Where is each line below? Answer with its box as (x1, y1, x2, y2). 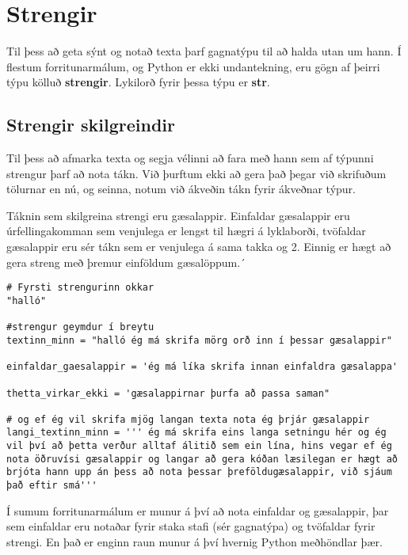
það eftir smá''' (6, 480, 97, 492)
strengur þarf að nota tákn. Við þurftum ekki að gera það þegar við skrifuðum (6, 165, 387, 181)
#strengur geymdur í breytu (6, 321, 154, 333)
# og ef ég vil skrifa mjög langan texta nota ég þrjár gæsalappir (6, 413, 370, 425)
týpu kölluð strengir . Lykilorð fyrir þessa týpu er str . (6, 74, 270, 90)
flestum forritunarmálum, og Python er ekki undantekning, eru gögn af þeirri (6, 58, 380, 74)
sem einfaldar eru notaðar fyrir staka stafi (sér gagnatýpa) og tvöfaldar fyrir (6, 518, 376, 534)
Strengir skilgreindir (6, 112, 175, 137)
